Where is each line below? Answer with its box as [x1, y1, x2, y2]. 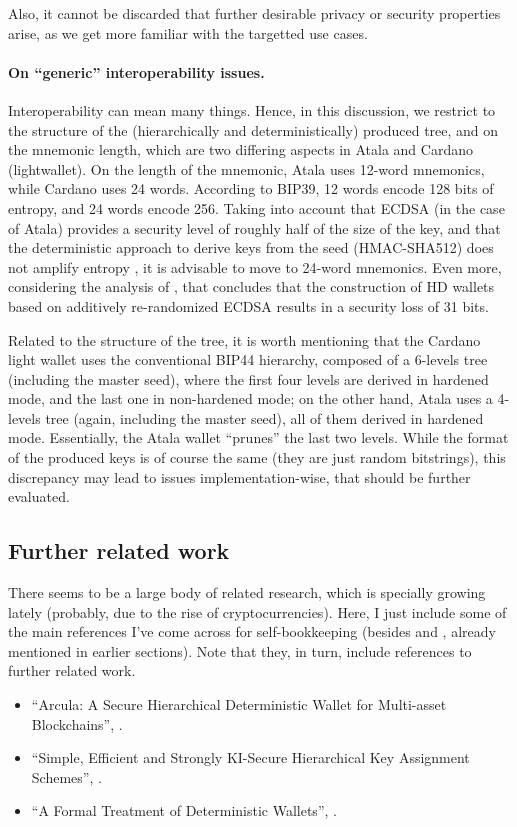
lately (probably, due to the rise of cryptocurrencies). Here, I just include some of [8, 601, 507, 622]
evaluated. [8, 486, 70, 507]
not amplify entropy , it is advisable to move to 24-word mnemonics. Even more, [8, 256, 502, 277]
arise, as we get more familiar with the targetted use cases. [8, 22, 368, 43]
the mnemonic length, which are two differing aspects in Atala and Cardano [8, 139, 473, 160]
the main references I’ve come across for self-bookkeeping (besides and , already [8, 621, 496, 642]
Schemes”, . [31, 766, 102, 787]
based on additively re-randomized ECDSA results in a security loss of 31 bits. [8, 295, 489, 316]
